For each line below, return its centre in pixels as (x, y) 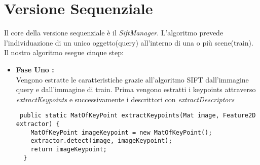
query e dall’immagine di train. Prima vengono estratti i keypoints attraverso (136, 89)
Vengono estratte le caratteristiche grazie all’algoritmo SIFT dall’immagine (132, 79)
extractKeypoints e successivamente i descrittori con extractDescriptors (125, 99)
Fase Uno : (35, 69)
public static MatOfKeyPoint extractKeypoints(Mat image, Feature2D (138, 116)
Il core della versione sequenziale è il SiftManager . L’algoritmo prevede (114, 33)
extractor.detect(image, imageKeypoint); (101, 141)
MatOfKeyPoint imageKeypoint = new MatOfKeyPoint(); (121, 132)
